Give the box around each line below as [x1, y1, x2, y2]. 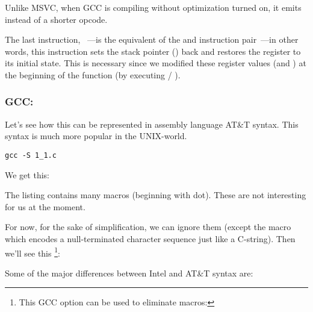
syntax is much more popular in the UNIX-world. [5, 129, 187, 142]
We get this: [5, 168, 49, 181]
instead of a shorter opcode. [5, 13, 108, 25]
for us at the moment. [5, 200, 85, 213]
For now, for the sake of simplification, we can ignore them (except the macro [5, 220, 291, 233]
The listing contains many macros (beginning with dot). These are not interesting [5, 189, 306, 201]
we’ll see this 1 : [5, 245, 60, 259]
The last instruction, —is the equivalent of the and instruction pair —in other [5, 33, 299, 46]
